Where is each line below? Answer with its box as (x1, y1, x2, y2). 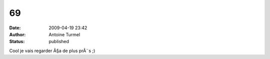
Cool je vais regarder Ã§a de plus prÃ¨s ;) (9, 48, 95, 54)
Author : (9, 31, 26, 37)
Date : (9, 25, 21, 31)
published (48, 39, 69, 45)
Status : (9, 39, 25, 45)
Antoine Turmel (48, 31, 80, 37)
